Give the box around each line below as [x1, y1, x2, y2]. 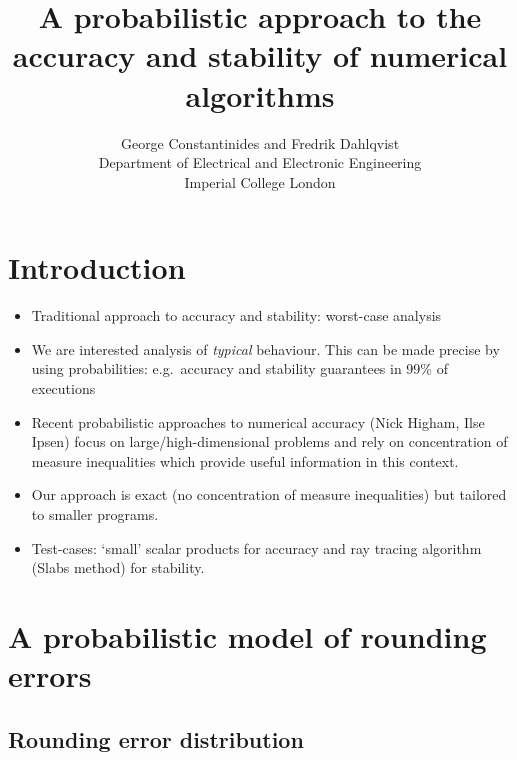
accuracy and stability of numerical [12, 35, 508, 76]
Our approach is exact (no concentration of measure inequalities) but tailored [31, 484, 507, 505]
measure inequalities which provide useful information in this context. [31, 450, 459, 471]
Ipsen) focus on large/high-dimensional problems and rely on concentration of [31, 431, 508, 452]
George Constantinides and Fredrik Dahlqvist [120, 132, 400, 153]
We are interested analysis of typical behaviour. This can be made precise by [31, 338, 500, 359]
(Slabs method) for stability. [31, 557, 205, 578]
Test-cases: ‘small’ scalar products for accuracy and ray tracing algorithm [31, 537, 482, 558]
